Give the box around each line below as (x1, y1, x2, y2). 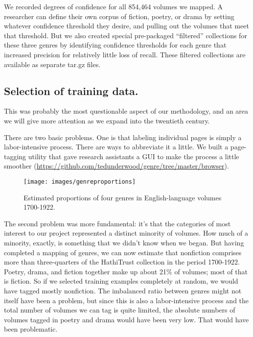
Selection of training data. (4, 83, 138, 98)
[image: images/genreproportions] (23, 178, 136, 185)
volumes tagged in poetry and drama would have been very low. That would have (4, 314, 249, 324)
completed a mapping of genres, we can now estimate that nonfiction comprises (4, 247, 242, 257)
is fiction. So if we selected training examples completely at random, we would (4, 276, 238, 286)
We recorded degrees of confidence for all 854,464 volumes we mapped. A (4, 1, 223, 11)
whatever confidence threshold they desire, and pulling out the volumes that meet (4, 21, 249, 31)
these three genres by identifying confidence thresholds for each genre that (4, 40, 227, 50)
